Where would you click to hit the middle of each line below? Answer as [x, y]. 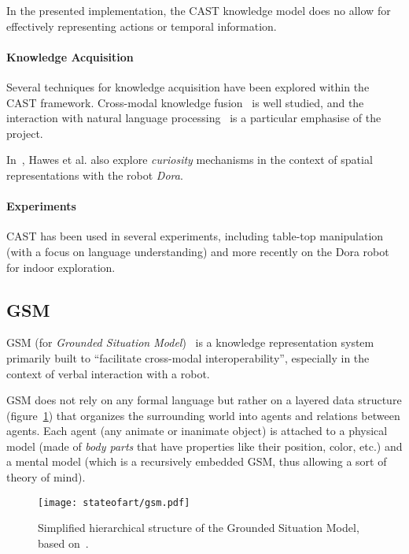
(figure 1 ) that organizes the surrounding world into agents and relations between [203, 415]
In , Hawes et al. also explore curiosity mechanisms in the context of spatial [190, 160]
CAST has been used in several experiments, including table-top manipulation [195, 236]
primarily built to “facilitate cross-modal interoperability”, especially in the [188, 357]
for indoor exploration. [61, 267]
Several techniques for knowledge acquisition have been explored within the [188, 86]
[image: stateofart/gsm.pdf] [114, 502]
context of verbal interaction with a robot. [108, 373]
